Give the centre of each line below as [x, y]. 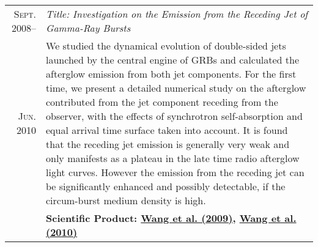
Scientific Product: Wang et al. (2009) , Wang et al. [171, 218]
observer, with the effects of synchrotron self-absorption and [174, 116]
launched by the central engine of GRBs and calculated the [173, 60]
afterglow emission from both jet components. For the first [171, 74]
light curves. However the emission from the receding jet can [175, 172]
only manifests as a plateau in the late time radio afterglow [173, 158]
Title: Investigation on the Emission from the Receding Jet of [177, 14]
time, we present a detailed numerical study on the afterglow [176, 88]
